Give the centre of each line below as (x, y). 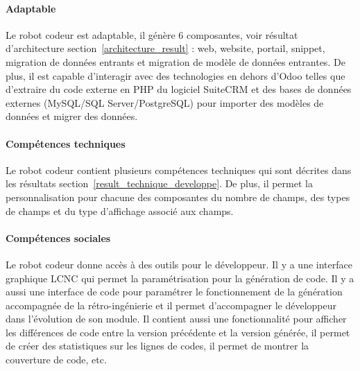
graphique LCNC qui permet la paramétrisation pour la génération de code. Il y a (180, 278)
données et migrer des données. (72, 116)
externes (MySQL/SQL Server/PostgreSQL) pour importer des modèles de (165, 102)
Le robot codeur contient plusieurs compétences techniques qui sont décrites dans (179, 170)
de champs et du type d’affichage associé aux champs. (120, 210)
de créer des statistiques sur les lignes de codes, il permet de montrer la (157, 346)
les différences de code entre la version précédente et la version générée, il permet (178, 332)
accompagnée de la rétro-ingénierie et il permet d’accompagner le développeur (171, 305)
